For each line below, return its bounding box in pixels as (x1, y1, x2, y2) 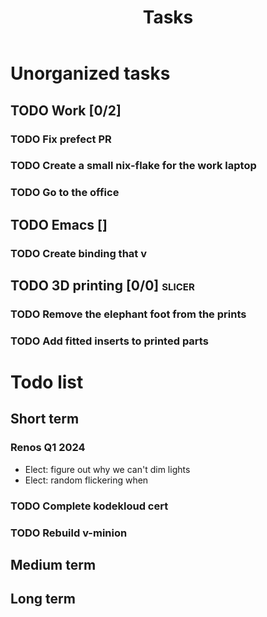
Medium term (10, 557, 97, 573)
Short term (10, 411, 80, 428)
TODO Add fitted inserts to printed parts (10, 334, 209, 348)
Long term (10, 591, 76, 608)
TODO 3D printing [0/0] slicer (10, 277, 195, 295)
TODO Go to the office (10, 186, 120, 200)
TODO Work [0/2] (10, 102, 122, 119)
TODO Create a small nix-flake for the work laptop (10, 159, 257, 173)
